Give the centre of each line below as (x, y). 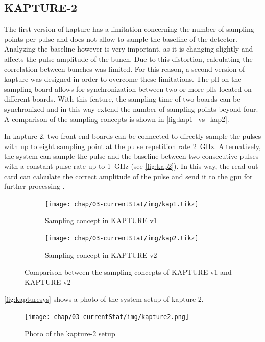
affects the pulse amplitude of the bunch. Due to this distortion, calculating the (128, 58)
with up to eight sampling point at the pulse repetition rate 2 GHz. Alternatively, (132, 146)
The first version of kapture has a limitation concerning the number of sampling (129, 29)
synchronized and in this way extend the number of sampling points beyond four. (131, 108)
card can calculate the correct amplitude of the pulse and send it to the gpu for (128, 176)
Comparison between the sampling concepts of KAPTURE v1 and (128, 272)
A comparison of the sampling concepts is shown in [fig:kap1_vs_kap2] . (117, 119)
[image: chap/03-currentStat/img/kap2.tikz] (122, 238)
